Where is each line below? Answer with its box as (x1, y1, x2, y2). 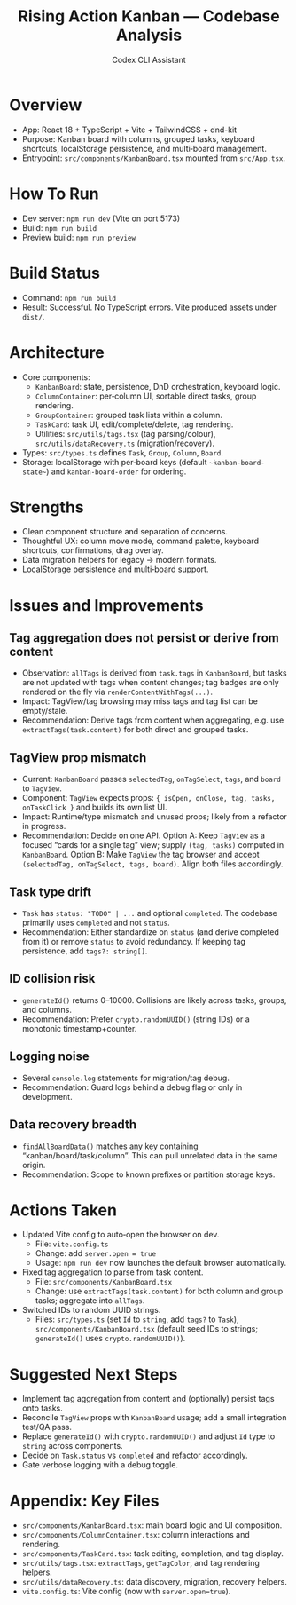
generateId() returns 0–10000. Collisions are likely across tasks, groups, (21, 994, 287, 1005)
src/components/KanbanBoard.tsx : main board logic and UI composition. (21, 1520, 283, 1530)
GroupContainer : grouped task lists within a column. (35, 409, 223, 420)
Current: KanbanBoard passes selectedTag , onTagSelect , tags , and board (21, 774, 281, 785)
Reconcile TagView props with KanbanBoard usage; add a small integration (21, 1412, 287, 1423)
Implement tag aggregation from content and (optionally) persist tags (21, 1394, 275, 1404)
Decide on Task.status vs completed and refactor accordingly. (21, 1450, 248, 1461)
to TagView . (21, 783, 62, 794)
